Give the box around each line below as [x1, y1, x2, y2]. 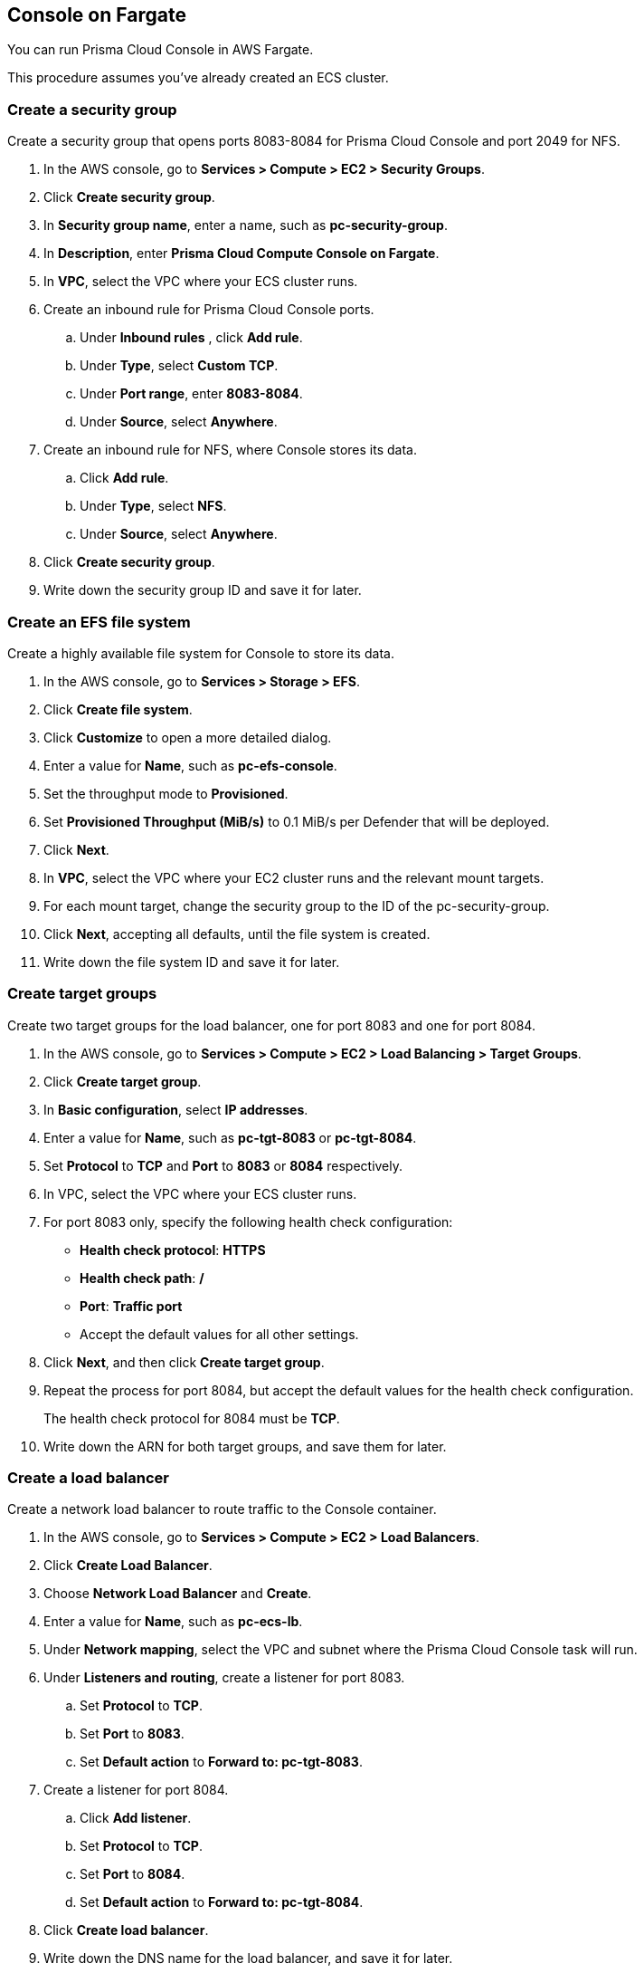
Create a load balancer [7, 1469, 170, 1488]
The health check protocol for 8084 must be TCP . [43, 1410, 340, 1426]
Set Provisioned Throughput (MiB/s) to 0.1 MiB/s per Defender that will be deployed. [43, 813, 550, 829]
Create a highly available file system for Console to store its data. [7, 645, 394, 661]
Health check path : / [80, 1269, 204, 1286]
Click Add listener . [80, 1810, 192, 1826]
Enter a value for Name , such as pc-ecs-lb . [43, 1614, 303, 1630]
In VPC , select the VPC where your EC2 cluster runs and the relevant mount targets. [43, 869, 545, 886]
